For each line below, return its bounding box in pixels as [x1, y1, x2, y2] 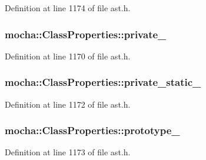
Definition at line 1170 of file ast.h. [5, 49, 131, 62]
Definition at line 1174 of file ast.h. [5, 2, 131, 14]
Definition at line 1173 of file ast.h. [5, 146, 131, 158]
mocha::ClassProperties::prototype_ [5, 123, 180, 138]
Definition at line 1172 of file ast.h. [5, 98, 131, 110]
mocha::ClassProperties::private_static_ [5, 75, 201, 89]
